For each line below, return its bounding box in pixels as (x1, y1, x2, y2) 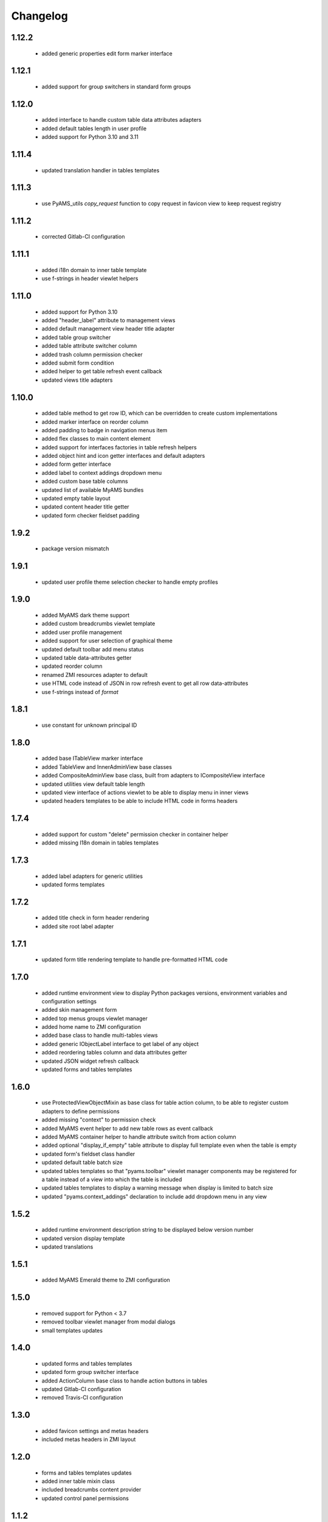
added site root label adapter (41, 922, 114, 930)
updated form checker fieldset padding (41, 511, 140, 519)
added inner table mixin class (41, 1478, 115, 1485)
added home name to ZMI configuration (41, 1023, 142, 1031)
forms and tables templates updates (41, 1469, 132, 1476)
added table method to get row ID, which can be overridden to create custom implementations (41, 410, 278, 417)
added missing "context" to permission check (41, 1116, 156, 1123)
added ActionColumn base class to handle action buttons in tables (41, 1376, 208, 1384)
